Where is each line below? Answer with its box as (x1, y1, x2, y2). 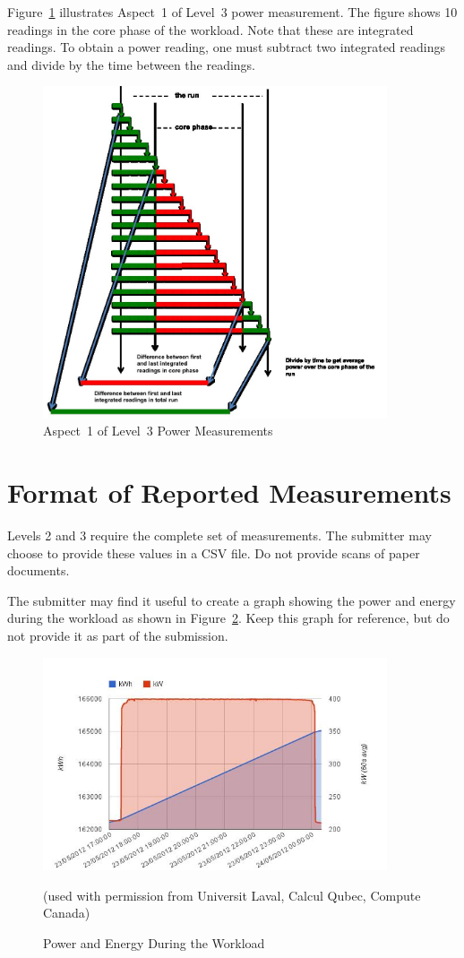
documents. (7, 561, 70, 580)
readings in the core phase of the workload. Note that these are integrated (7, 20, 414, 39)
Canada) (43, 903, 90, 922)
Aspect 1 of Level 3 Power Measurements (43, 421, 273, 440)
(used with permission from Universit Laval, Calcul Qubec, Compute (43, 885, 421, 904)
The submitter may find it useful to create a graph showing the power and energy (7, 591, 456, 609)
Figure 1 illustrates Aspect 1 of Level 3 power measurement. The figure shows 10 (7, 3, 458, 21)
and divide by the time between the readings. (7, 55, 256, 73)
